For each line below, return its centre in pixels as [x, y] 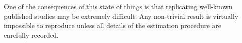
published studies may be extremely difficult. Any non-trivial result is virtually [121, 16]
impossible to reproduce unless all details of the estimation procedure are [113, 25]
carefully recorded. [31, 35]
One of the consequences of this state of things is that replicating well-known [118, 6]
